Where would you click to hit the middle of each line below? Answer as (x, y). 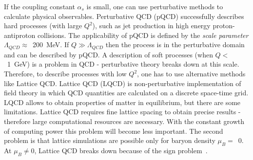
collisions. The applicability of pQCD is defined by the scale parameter (143, 35)
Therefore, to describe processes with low (65, 74)
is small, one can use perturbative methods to (155, 6)
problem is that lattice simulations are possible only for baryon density (110, 140)
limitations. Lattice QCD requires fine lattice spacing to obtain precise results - (122, 112)
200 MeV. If (51, 44)
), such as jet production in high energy (151, 26)
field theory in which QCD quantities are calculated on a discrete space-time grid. (126, 93)
